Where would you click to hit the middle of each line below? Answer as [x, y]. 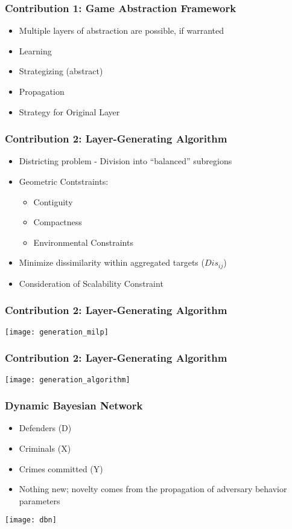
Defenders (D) [45, 428]
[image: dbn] [31, 520]
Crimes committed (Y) [61, 468]
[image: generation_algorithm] [68, 380]
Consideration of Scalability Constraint [91, 283]
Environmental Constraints [83, 242]
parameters [40, 500]
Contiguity [53, 201]
